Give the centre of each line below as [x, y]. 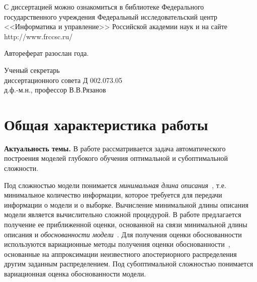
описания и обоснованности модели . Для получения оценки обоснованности [123, 234]
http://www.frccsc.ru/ [38, 36]
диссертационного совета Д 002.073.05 [63, 80]
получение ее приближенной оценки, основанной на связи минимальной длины [126, 224]
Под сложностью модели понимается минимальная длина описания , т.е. [115, 185]
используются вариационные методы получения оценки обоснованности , [117, 244]
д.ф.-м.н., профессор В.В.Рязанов [55, 90]
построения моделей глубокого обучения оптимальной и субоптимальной [116, 158]
